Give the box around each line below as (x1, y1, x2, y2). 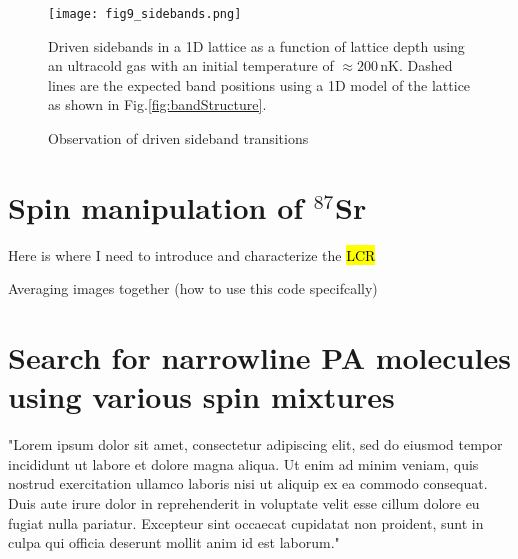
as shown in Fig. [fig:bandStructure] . (48, 94, 267, 115)
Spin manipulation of (8, 186, 304, 227)
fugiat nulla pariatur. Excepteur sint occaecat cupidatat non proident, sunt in (8, 512, 484, 533)
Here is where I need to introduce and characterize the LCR (8, 244, 376, 265)
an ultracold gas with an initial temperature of (48, 55, 334, 76)
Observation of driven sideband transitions (48, 128, 309, 149)
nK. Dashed (380, 55, 453, 76)
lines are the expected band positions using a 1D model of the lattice (48, 74, 471, 95)
